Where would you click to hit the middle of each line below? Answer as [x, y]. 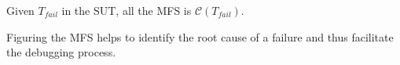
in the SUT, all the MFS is [127, 10]
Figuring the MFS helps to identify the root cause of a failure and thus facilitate [200, 36]
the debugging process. [61, 52]
